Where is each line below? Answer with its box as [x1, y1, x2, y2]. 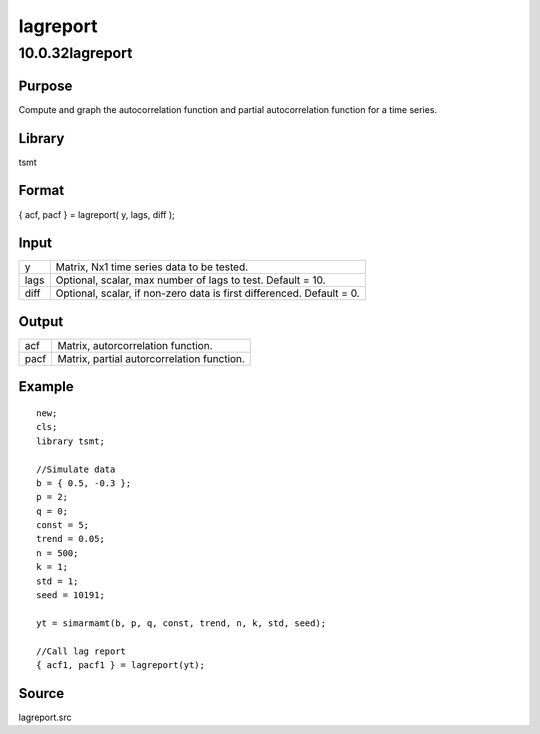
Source [18, 685, 65, 702]
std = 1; [36, 575, 79, 587]
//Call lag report [36, 645, 127, 657]
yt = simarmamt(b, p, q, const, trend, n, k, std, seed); [36, 617, 327, 629]
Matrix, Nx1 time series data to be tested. [55, 260, 249, 274]
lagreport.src [18, 711, 72, 723]
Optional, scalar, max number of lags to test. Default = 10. [55, 273, 326, 287]
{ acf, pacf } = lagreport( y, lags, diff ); [18, 208, 175, 220]
